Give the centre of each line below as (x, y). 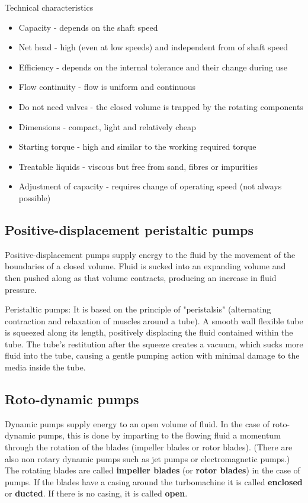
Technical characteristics (49, 7)
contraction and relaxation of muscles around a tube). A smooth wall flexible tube (154, 320)
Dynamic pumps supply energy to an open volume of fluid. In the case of (137, 423)
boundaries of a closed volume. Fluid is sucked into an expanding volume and (145, 266)
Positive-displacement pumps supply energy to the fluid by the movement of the (150, 254)
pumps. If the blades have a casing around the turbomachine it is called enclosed (154, 481)
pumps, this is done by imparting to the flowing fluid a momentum (159, 435)
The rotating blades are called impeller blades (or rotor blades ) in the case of (153, 470)
